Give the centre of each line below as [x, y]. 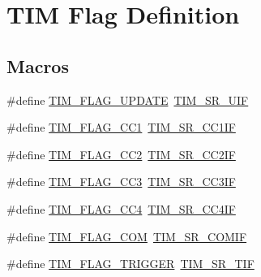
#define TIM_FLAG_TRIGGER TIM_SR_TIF [130, 264]
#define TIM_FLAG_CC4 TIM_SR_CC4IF [121, 208]
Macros [38, 65]
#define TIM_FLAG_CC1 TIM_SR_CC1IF [121, 127]
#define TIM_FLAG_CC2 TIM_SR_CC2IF [121, 154]
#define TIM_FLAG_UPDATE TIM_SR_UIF [128, 100]
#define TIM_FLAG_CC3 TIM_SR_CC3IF [121, 182]
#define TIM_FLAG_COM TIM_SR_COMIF [127, 236]
